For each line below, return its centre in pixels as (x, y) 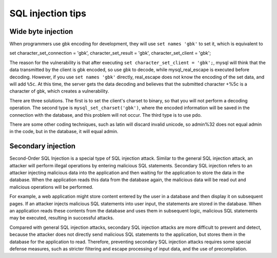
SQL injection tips (48, 13)
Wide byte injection (41, 31)
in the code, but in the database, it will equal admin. (64, 132)
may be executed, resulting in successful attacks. (62, 218)
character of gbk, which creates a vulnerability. (59, 91)
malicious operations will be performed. (51, 187)
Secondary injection (43, 146)
